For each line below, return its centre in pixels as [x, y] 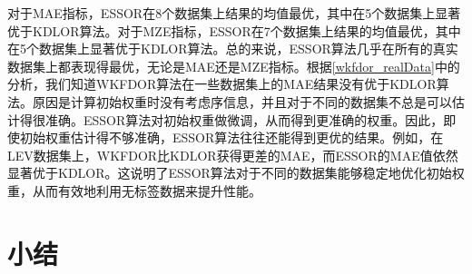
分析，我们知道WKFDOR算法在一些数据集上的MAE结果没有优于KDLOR [222, 84]
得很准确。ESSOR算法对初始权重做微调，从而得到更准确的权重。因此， [231, 119]
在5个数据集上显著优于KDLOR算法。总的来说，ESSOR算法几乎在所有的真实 [233, 49]
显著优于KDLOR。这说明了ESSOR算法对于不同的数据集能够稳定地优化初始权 [236, 173]
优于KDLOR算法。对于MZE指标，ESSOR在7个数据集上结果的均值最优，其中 [234, 30]
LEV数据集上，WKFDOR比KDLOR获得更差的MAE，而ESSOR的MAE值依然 [233, 155]
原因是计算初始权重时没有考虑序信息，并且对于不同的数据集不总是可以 [242, 101]
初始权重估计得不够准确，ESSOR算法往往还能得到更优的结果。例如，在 [231, 137]
